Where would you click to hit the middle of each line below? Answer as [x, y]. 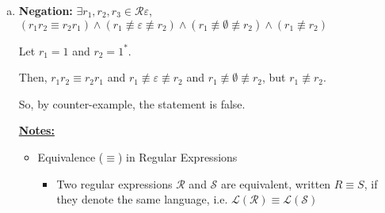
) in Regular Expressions [177, 156]
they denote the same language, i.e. [142, 199]
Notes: [36, 130]
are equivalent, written [276, 183]
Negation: [46, 10]
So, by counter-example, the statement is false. [132, 103]
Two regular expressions [114, 183]
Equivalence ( [71, 156]
